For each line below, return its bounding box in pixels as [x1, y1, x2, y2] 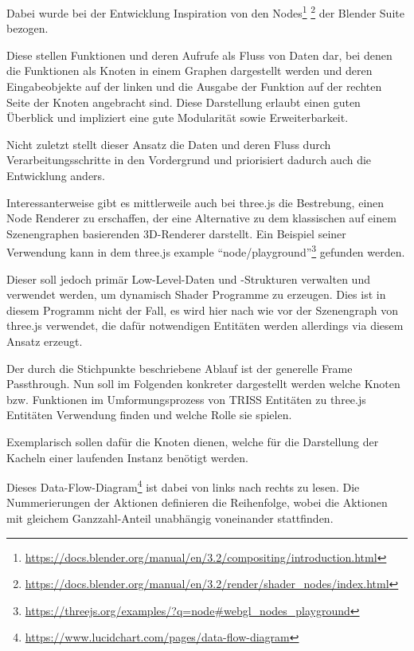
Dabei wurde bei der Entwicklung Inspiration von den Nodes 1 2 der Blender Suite [6, 2, 404, 21]
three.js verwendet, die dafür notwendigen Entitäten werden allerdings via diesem [6, 317, 404, 334]
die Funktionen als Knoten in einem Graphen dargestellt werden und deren [6, 62, 373, 79]
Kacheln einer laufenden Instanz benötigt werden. [6, 449, 248, 465]
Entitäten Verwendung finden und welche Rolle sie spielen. [6, 406, 292, 423]
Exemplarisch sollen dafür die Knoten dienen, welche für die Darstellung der [6, 433, 379, 449]
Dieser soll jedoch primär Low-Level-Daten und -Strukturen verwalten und [6, 270, 370, 287]
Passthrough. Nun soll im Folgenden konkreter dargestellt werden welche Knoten [6, 375, 400, 392]
